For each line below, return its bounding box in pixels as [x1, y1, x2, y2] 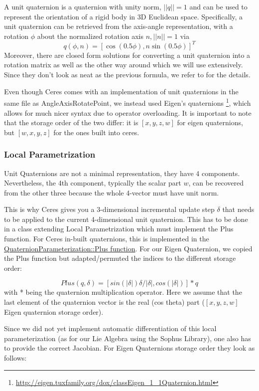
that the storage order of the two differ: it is [4, 117, 138, 128]
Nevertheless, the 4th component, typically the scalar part [4, 178, 181, 188]
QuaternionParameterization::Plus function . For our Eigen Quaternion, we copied [4, 243, 253, 253]
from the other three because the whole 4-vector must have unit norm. [4, 187, 219, 197]
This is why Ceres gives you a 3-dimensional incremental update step [4, 204, 215, 214]
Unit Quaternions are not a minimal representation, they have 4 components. [4, 168, 240, 178]
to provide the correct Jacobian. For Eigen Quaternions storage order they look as [4, 343, 255, 353]
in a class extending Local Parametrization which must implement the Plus [4, 223, 234, 234]
